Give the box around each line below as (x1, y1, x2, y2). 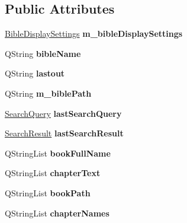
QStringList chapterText (5, 167, 101, 179)
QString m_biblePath (5, 87, 92, 99)
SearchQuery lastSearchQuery (5, 107, 122, 119)
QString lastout (5, 67, 65, 79)
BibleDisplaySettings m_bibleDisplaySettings (5, 27, 183, 40)
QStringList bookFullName (5, 146, 111, 159)
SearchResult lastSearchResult (5, 127, 124, 139)
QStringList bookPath (5, 186, 91, 199)
